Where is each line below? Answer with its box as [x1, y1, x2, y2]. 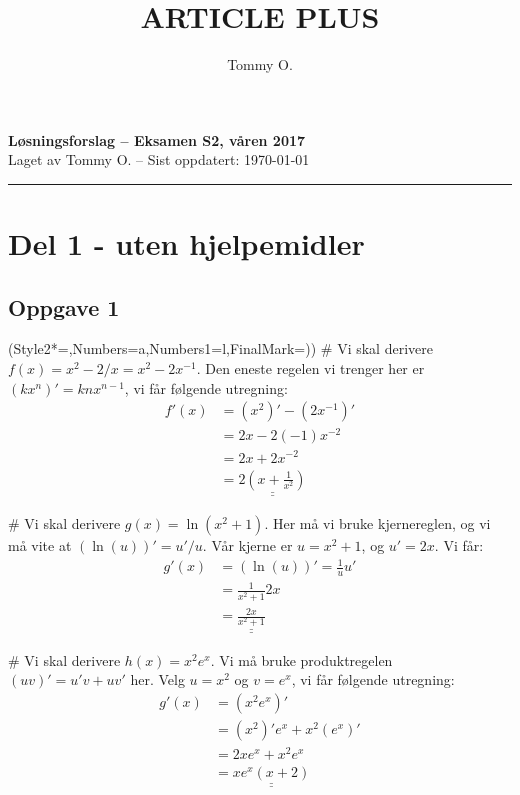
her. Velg [130, 669, 185, 690]
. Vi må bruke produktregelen [210, 649, 393, 670]
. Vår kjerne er [202, 534, 293, 555]
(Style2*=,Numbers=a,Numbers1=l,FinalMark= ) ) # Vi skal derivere [8, 338, 433, 359]
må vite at [8, 534, 72, 555]
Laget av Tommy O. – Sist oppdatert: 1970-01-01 [8, 149, 310, 170]
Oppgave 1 [8, 291, 120, 322]
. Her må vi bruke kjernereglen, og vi [264, 512, 491, 533]
